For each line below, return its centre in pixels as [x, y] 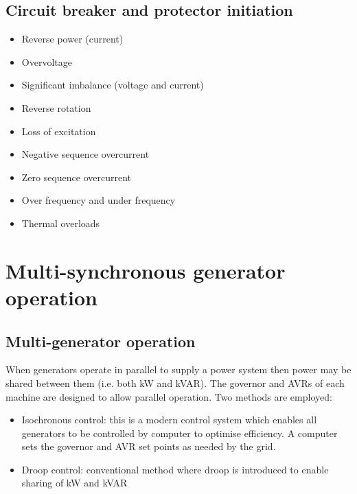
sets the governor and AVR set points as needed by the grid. [149, 446]
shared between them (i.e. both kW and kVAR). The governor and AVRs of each [175, 383]
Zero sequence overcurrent [77, 177]
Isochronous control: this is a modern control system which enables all [169, 420]
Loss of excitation [59, 131]
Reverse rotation [56, 107]
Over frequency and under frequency [99, 200]
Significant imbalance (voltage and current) [113, 85]
